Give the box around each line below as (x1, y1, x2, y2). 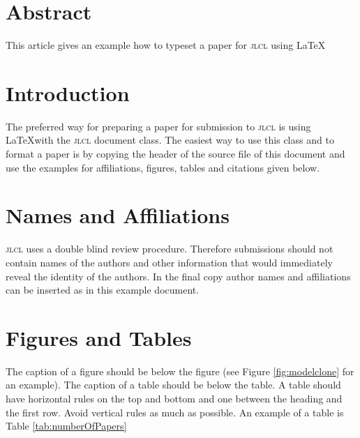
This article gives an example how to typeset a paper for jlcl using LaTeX (6, 38, 326, 52)
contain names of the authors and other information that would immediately (6, 255, 333, 269)
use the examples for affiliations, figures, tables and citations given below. (6, 160, 320, 174)
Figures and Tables (6, 323, 192, 352)
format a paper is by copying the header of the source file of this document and (6, 146, 345, 161)
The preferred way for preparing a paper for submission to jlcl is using (6, 119, 311, 133)
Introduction (6, 78, 130, 107)
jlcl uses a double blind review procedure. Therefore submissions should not (6, 241, 333, 256)
